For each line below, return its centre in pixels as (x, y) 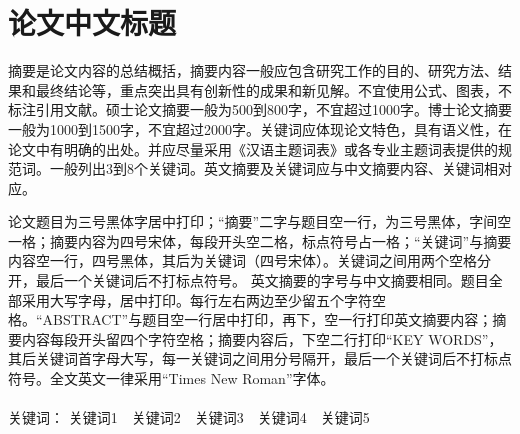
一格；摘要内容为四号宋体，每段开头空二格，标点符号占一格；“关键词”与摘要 (260, 240)
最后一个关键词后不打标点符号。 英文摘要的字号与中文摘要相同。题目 (262, 280)
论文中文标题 (92, 22)
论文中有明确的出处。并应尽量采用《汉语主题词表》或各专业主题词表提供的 (253, 148)
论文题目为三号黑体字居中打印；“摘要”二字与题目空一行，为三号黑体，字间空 (260, 221)
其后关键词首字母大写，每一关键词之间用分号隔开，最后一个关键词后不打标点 (260, 358)
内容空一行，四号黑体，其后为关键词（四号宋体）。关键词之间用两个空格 (242, 260)
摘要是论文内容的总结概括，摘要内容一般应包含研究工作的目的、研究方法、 (253, 70)
